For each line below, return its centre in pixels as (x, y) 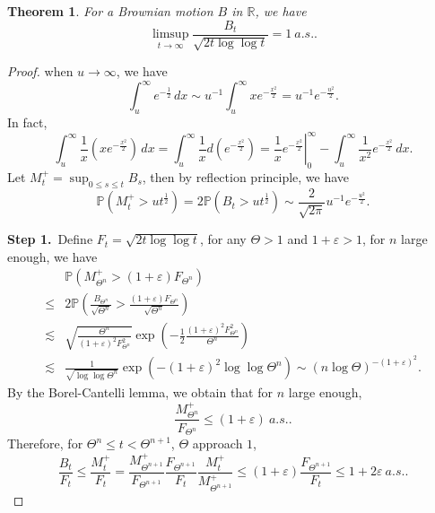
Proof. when (40, 71)
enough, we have (52, 256)
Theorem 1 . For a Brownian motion (110, 11)
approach (217, 443)
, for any (223, 239)
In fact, (27, 122)
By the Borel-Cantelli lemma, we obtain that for (140, 392)
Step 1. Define (50, 239)
